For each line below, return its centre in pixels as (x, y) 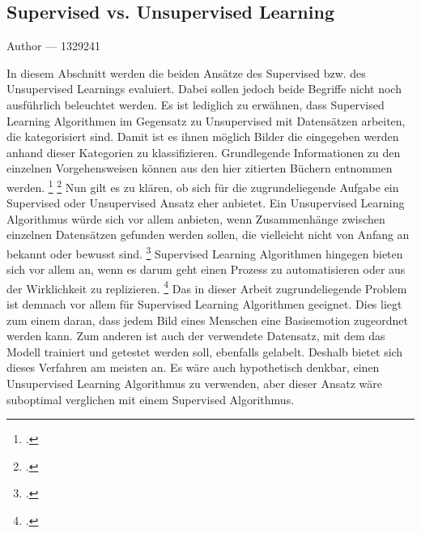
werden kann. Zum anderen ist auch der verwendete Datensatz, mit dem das (196, 336)
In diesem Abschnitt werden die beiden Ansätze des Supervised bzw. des (186, 72)
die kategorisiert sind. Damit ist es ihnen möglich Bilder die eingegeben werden (203, 136)
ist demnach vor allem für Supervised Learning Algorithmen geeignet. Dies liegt (204, 304)
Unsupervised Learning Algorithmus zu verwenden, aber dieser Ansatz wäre (195, 384)
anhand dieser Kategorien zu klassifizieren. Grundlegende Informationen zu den (204, 152)
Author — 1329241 (53, 46)
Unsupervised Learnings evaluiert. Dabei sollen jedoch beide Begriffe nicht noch (204, 89)
